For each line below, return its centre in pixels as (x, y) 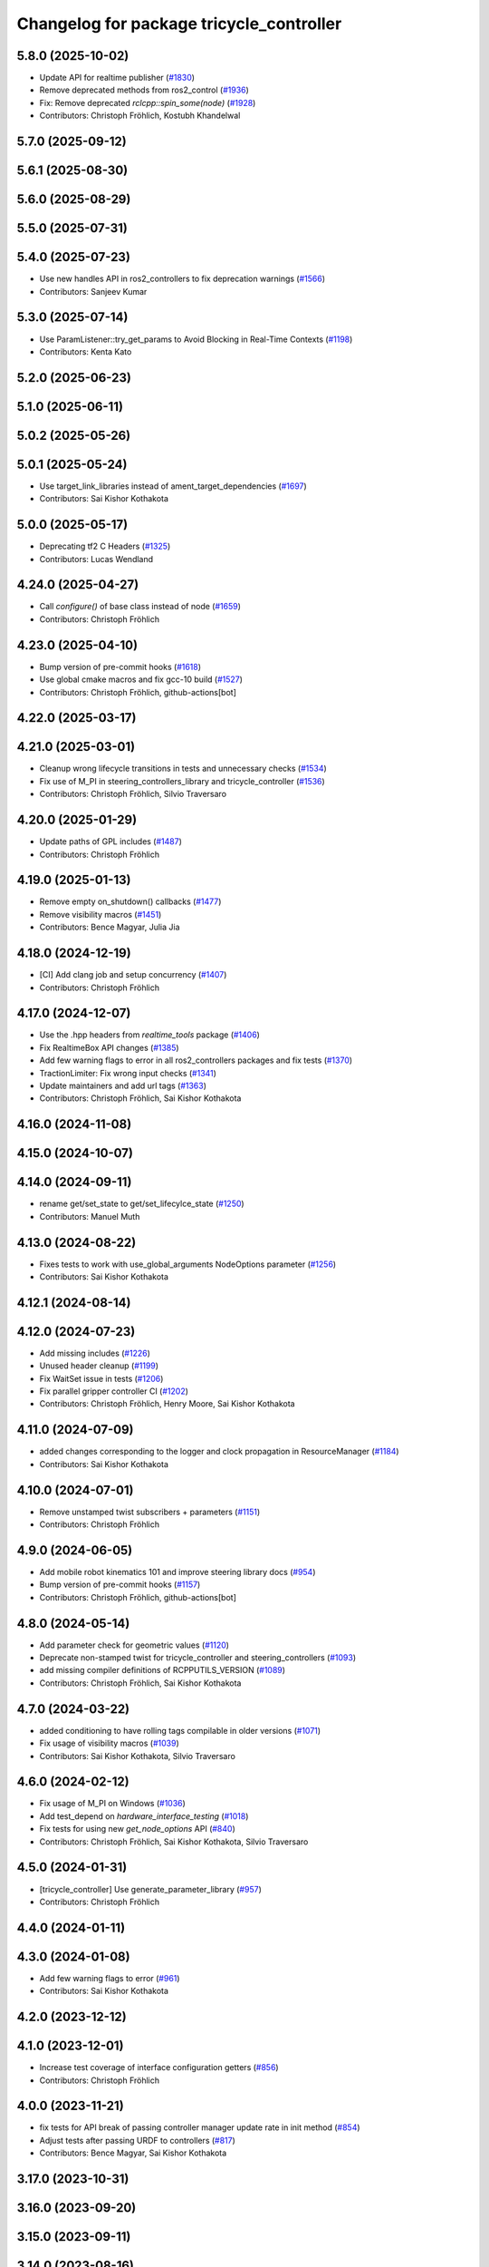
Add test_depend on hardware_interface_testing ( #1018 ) (144, 1816)
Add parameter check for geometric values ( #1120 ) (134, 1645)
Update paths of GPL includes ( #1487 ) (111, 842)
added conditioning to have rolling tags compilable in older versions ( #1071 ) (180, 1730)
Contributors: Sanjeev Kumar (93, 291)
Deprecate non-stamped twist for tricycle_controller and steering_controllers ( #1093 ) (198, 1658)
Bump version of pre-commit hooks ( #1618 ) (120, 666)
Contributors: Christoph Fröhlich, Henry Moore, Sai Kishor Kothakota (167, 1404)
